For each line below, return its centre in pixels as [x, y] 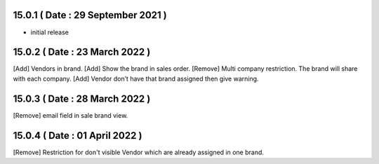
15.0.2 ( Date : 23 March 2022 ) [82, 52]
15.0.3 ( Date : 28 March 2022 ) [82, 98]
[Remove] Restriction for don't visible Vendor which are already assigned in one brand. [139, 152]
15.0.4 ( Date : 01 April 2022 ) [78, 136]
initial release [50, 32]
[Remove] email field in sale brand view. [71, 115]
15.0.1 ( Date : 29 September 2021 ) [90, 15]
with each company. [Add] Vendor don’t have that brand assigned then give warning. [136, 78]
